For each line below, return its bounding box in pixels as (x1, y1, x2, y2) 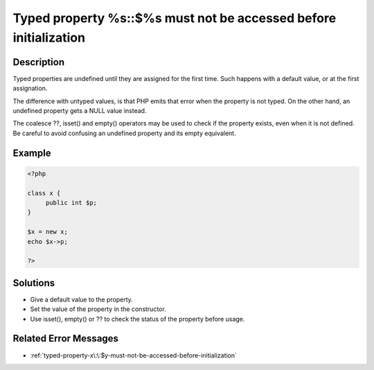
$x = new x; (27, 228, 69, 236)
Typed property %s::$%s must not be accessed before (12, 10, 337, 26)
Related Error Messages (12, 333, 119, 344)
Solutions (12, 277, 55, 289)
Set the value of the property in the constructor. (30, 305, 166, 313)
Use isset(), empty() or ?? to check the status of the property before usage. (30, 315, 245, 323)
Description (12, 56, 65, 68)
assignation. (12, 84, 48, 93)
